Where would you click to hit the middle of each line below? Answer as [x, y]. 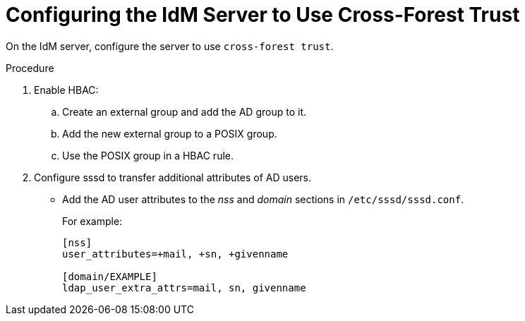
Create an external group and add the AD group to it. [184, 111]
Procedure [30, 68]
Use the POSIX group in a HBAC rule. [148, 155]
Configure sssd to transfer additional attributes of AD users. [173, 177]
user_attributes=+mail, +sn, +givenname [175, 254]
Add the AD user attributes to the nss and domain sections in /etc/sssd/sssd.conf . [263, 199]
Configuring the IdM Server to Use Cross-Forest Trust [263, 15]
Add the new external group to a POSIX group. [170, 133]
